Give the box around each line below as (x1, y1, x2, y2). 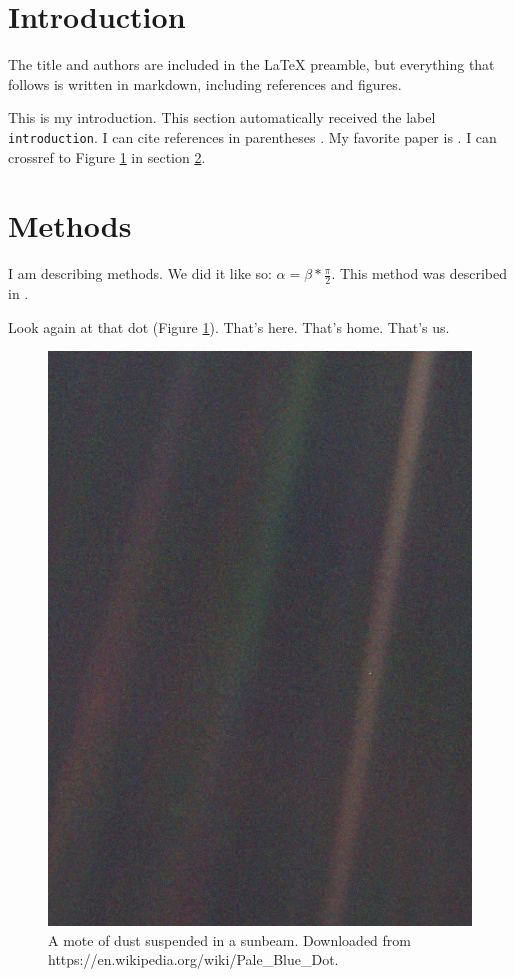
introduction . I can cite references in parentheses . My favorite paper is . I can (8, 126, 497, 147)
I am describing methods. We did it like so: (8, 263, 272, 284)
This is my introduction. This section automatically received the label (8, 107, 436, 128)
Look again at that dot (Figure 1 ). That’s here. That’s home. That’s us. (8, 316, 450, 337)
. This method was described (331, 263, 508, 284)
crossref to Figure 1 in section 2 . (8, 146, 206, 167)
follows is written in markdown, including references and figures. (8, 73, 402, 94)
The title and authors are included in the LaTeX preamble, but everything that (8, 54, 495, 75)
